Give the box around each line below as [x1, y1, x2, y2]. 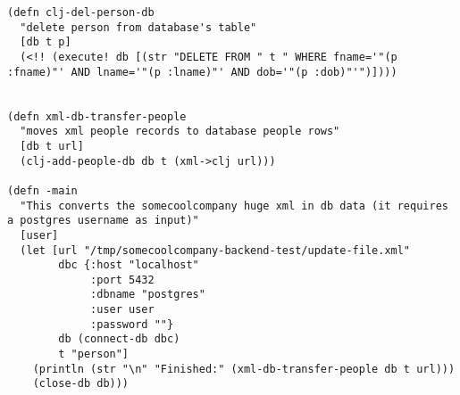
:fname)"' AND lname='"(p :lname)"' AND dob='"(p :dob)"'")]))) [7, 65, 397, 78]
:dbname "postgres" [90, 288, 205, 301]
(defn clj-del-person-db [7, 6, 155, 19]
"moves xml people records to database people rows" [20, 125, 340, 138]
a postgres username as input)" [7, 214, 199, 227]
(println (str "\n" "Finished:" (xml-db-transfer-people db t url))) [32, 362, 456, 375]
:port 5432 [90, 273, 155, 286]
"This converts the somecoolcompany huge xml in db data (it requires [20, 199, 448, 212]
